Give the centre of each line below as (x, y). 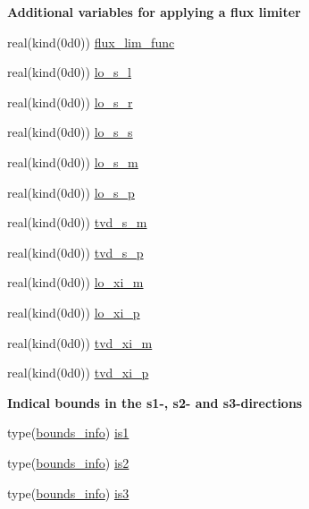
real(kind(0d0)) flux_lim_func (91, 42)
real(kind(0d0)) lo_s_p (71, 192)
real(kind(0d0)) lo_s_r (70, 102)
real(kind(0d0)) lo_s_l (69, 72)
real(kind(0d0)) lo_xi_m (75, 282)
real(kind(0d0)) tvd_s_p (75, 252)
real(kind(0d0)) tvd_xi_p (78, 373)
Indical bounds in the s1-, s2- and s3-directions (155, 402)
